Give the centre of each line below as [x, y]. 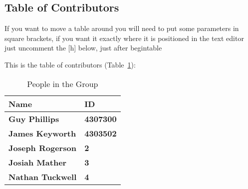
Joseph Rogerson [42, 147]
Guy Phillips [34, 118]
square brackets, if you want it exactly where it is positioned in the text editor [124, 38]
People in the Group [63, 83]
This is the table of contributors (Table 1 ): [70, 64]
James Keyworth [42, 133]
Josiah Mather [38, 162]
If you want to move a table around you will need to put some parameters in [122, 28]
